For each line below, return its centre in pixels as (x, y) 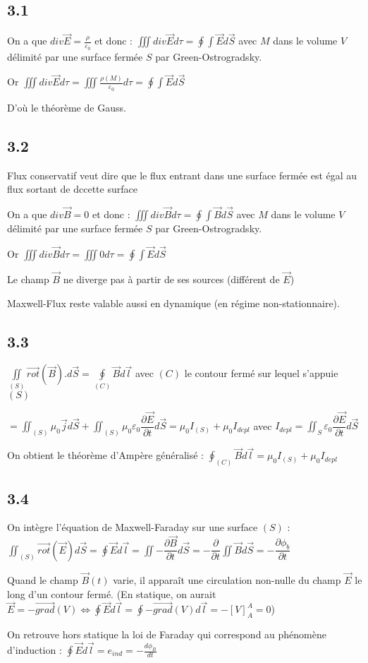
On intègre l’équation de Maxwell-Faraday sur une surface (133, 527)
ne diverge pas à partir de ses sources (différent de (171, 279)
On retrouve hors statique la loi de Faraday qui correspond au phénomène (167, 634)
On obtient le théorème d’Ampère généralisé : (106, 455)
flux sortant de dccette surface (72, 189)
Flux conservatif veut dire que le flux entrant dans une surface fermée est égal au (182, 175)
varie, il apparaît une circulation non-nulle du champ (227, 579)
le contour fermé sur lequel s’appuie (261, 373)
